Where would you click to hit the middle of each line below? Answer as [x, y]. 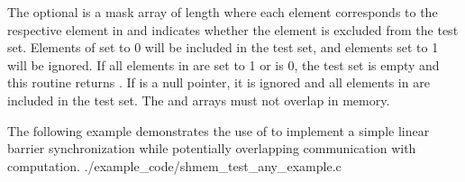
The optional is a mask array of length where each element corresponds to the [223, 12]
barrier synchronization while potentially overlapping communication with [212, 148]
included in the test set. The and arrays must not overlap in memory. [199, 100]
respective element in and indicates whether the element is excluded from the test [233, 29]
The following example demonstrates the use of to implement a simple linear [219, 130]
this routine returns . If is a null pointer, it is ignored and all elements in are [219, 82]
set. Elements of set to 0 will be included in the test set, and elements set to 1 [223, 47]
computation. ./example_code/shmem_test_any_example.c [174, 165]
